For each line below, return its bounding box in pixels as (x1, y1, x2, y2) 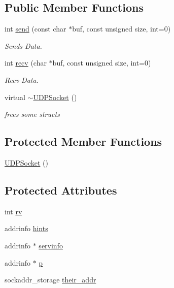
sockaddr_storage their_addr (5, 274, 96, 285)
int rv (5, 206, 22, 216)
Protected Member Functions (5, 134, 162, 149)
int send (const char (5, 23, 66, 34)
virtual (5, 91, 25, 102)
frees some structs (5, 109, 60, 119)
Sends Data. (5, 40, 42, 51)
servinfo (39, 240, 63, 250)
